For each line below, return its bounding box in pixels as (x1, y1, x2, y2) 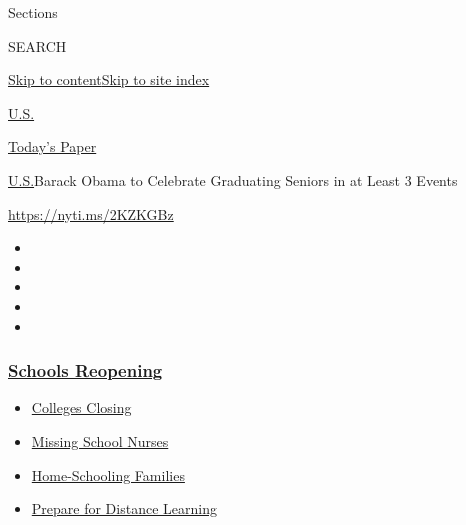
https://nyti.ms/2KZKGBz (8, 203, 174, 224)
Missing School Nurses (31, 430, 169, 451)
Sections (8, 2, 58, 22)
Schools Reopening (8, 358, 163, 383)
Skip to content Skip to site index (8, 69, 210, 90)
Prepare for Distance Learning (31, 498, 217, 519)
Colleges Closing (31, 397, 132, 418)
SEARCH (8, 35, 67, 56)
